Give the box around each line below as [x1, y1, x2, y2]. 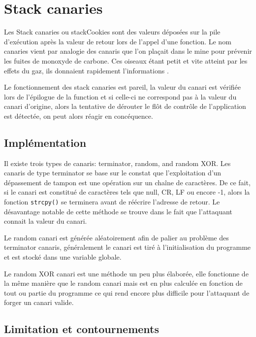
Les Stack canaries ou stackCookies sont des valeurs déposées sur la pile [4, 27, 221, 37]
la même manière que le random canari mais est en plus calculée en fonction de [4, 278, 243, 288]
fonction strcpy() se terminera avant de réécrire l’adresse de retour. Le [4, 197, 220, 207]
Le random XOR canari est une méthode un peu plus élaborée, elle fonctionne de [4, 268, 249, 278]
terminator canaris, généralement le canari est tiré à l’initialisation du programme [4, 242, 251, 252]
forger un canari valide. [4, 297, 74, 307]
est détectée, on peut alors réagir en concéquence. [4, 110, 153, 121]
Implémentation [4, 135, 87, 150]
